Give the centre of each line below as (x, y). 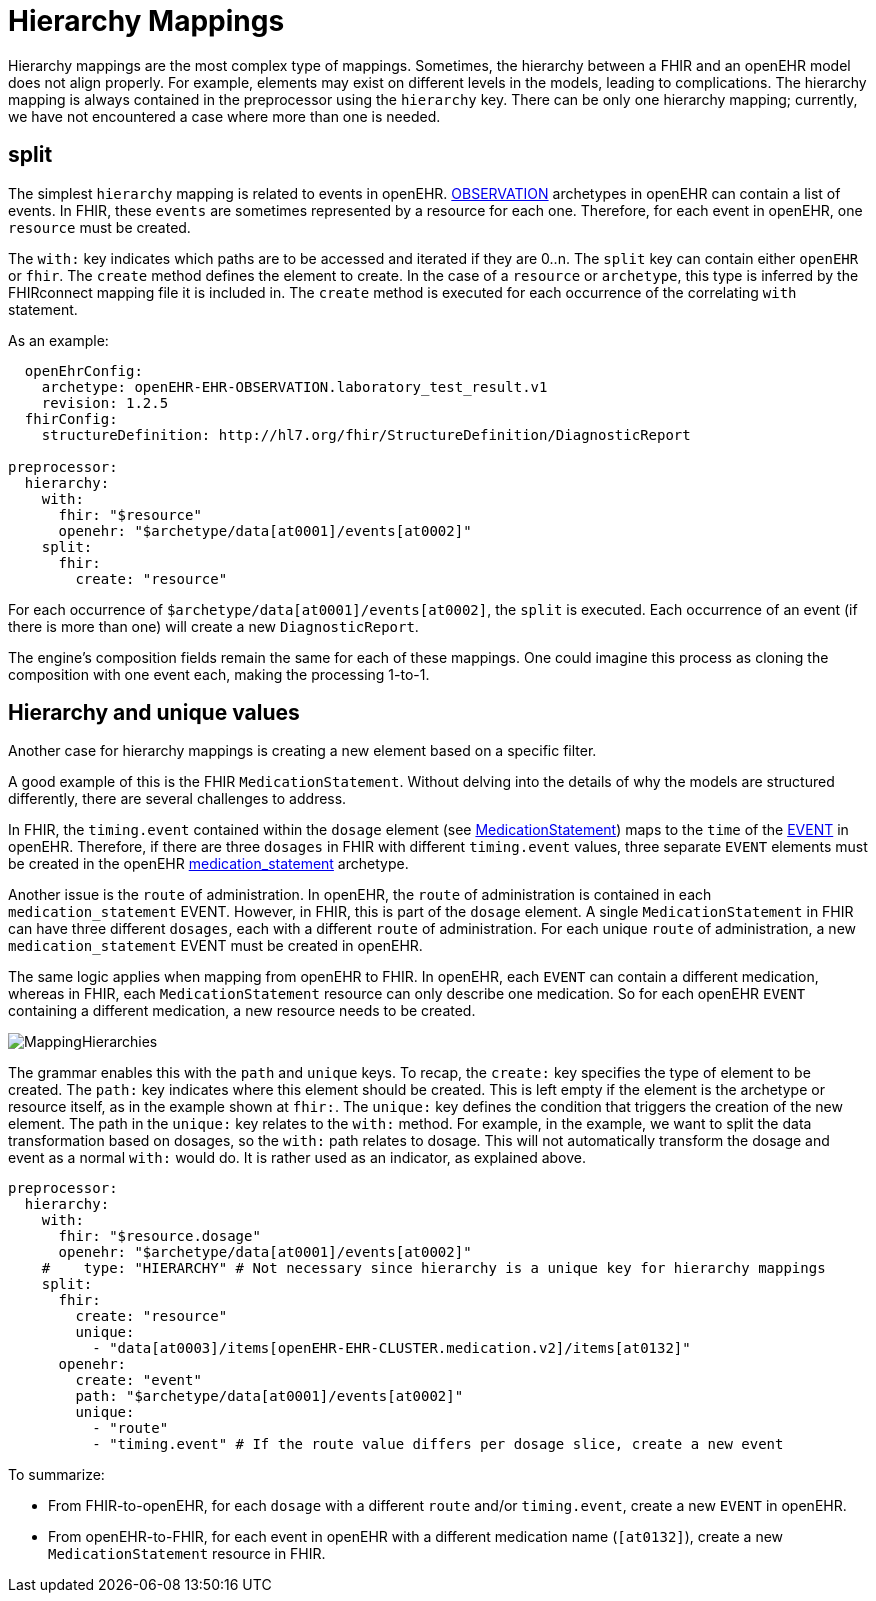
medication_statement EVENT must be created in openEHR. (215, 946)
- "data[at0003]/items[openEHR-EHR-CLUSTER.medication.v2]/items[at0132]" (391, 1348)
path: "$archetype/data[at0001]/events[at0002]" (269, 1396)
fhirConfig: (71, 418)
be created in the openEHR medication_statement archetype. (208, 864)
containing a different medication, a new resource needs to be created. (242, 1011)
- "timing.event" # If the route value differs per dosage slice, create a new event (438, 1444)
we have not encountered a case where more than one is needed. (224, 116)
